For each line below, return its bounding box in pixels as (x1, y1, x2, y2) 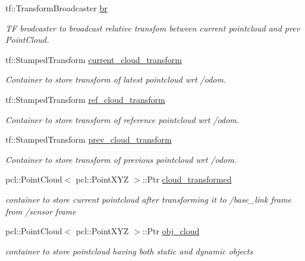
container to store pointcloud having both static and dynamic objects (5, 244, 253, 257)
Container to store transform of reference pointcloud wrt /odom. (5, 113, 240, 125)
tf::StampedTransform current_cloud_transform (5, 53, 182, 65)
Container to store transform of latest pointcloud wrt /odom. (5, 73, 227, 86)
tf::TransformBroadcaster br (5, 2, 108, 14)
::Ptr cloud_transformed (142, 173, 232, 185)
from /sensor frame (5, 205, 76, 217)
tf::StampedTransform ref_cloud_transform (5, 93, 165, 105)
